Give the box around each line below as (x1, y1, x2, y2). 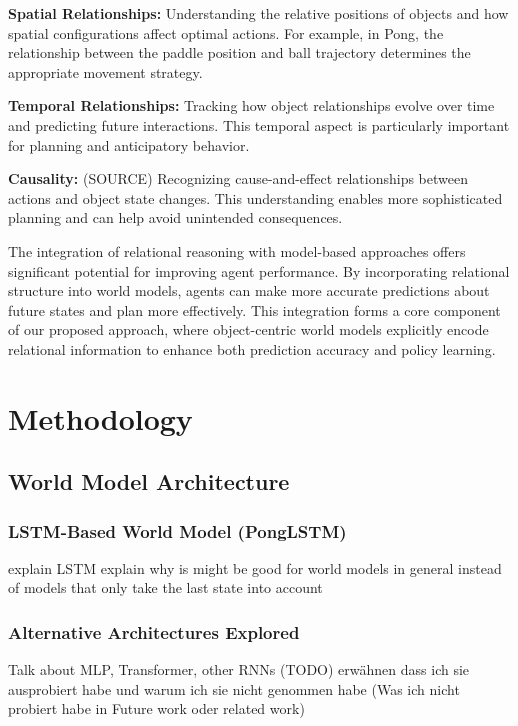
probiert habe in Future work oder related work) (8, 698, 305, 719)
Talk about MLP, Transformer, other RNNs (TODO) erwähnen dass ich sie (8, 659, 470, 680)
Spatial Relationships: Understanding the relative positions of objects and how (8, 3, 509, 23)
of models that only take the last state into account (8, 577, 323, 598)
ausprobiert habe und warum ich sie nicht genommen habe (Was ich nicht (8, 678, 460, 699)
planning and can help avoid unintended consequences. (8, 207, 343, 228)
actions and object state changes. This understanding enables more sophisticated (8, 187, 503, 208)
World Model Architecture (8, 466, 290, 497)
